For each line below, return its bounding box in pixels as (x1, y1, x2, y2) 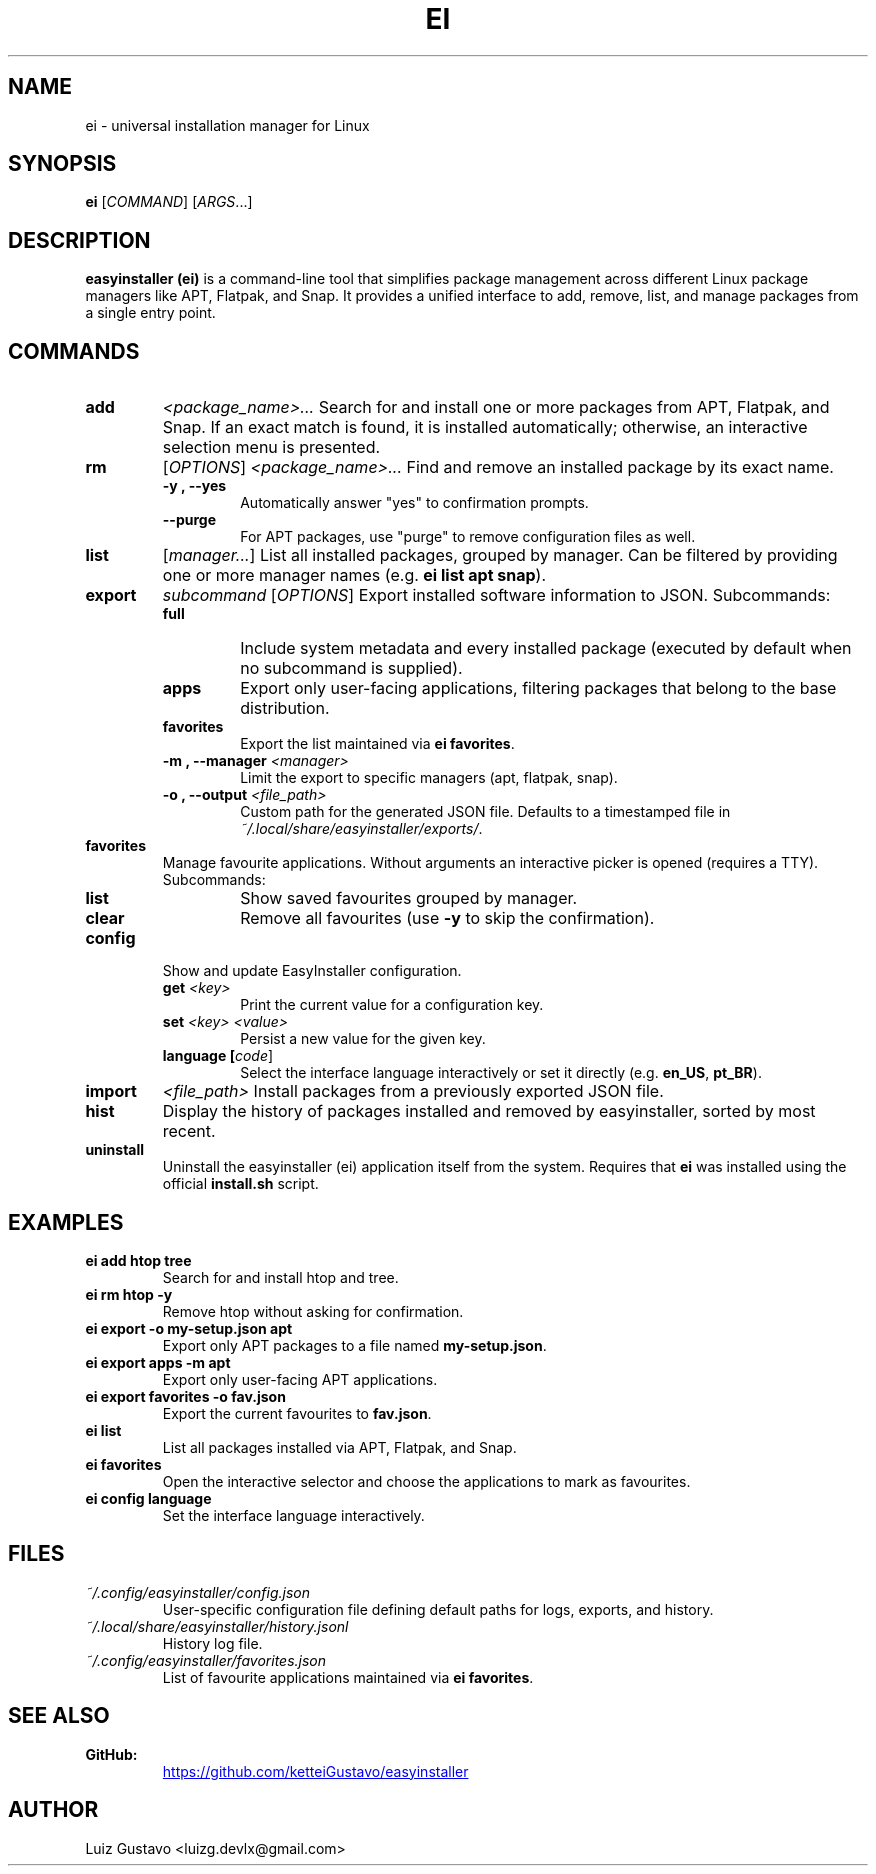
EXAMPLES (8, 1209, 124, 1235)
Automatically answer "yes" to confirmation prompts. (240, 494, 589, 512)
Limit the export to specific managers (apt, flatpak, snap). (240, 769, 618, 787)
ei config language (85, 1489, 212, 1507)
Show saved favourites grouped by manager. (240, 888, 578, 909)
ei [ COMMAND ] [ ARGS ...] (85, 193, 253, 211)
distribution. (240, 698, 330, 719)
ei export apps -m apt (85, 1353, 231, 1371)
